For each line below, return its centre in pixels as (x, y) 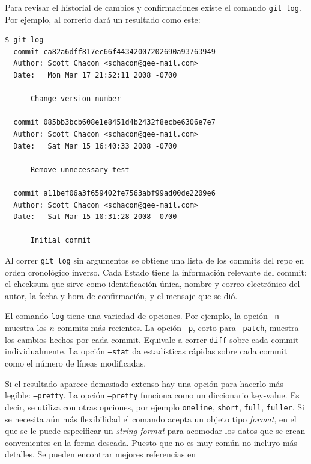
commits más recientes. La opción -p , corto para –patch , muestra (178, 328)
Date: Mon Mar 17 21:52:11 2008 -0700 (95, 76)
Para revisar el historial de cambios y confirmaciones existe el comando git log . (153, 7)
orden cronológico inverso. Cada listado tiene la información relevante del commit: (156, 272)
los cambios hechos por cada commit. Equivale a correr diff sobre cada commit (152, 339)
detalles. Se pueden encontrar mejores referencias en (101, 454)
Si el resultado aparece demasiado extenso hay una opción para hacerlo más (144, 383)
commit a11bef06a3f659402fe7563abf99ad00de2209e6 (114, 193)
